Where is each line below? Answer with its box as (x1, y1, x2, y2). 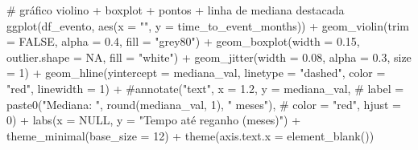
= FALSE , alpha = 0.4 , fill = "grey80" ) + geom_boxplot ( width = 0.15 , (6, 33, 360, 50)
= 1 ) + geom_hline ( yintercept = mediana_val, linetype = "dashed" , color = (6, 64, 386, 81)
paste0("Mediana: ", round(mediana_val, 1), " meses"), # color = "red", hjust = (6, 95, 401, 112)
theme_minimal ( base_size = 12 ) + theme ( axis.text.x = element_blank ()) (6, 127, 375, 144)
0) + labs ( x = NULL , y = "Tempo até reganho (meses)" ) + (6, 111, 301, 128)
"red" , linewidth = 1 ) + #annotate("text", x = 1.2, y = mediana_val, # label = (6, 79, 404, 96)
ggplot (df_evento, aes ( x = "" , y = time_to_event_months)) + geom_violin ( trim (6, 17, 409, 34)
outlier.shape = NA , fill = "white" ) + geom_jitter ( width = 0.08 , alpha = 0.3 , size (6, 48, 412, 65)
